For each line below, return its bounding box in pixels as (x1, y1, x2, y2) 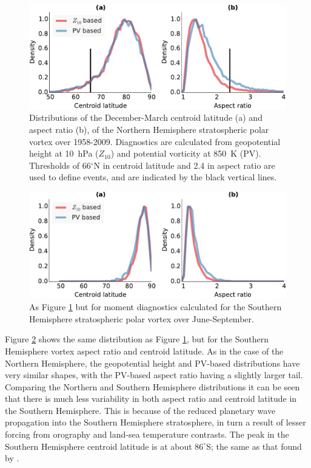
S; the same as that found (206, 439, 302, 452)
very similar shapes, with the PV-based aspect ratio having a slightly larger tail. (5, 368, 303, 381)
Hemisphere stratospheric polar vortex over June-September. (29, 312, 254, 325)
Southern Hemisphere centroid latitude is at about (5, 439, 192, 452)
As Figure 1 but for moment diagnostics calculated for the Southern (29, 300, 282, 313)
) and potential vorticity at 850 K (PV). (110, 147, 261, 160)
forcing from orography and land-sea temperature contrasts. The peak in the (5, 428, 289, 441)
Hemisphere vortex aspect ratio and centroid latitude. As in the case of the (5, 344, 284, 357)
